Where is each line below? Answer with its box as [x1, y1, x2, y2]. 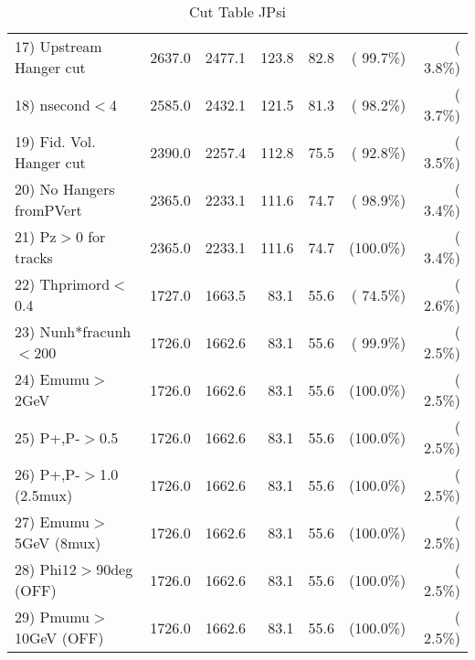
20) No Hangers [15, 178, 115, 199]
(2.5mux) [15, 484, 73, 506]
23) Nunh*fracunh [15, 321, 132, 342]
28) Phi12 [15, 559, 77, 580]
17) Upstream [15, 36, 102, 57]
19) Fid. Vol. [15, 131, 96, 152]
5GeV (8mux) [15, 532, 101, 553]
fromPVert [15, 199, 82, 220]
